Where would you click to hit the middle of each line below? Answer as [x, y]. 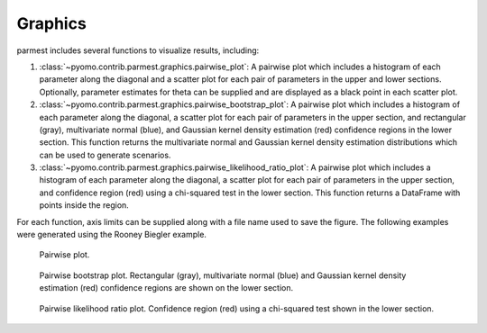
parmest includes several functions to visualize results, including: [138, 50]
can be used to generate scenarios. [105, 155]
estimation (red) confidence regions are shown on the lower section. [166, 288]
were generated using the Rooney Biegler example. [112, 235]
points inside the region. [84, 205]
